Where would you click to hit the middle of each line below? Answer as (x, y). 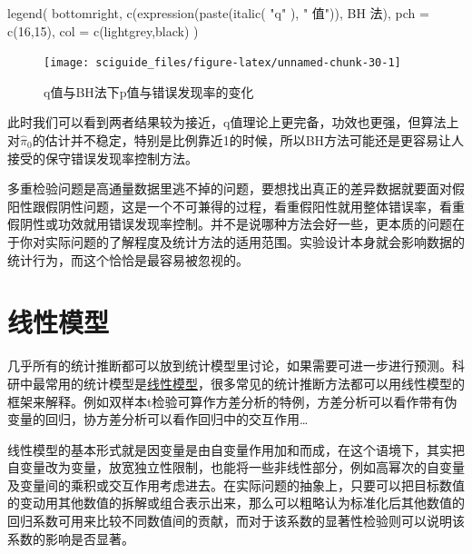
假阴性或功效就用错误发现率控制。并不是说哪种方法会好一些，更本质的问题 (230, 224)
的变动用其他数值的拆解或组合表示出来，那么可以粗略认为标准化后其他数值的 (236, 503)
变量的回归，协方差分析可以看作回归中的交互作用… (158, 419)
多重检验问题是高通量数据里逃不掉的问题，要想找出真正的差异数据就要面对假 (236, 188)
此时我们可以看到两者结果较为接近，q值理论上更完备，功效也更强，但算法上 (233, 122)
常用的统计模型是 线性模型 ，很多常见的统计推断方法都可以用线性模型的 (255, 383)
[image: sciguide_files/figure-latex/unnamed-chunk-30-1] (222, 63)
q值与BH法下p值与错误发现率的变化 (149, 91)
